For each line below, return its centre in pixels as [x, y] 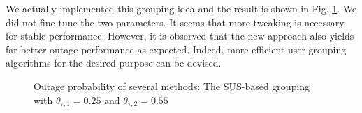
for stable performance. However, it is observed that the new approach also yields [180, 36]
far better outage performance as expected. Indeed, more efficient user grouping [176, 49]
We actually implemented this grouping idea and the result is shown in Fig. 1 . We [181, 8]
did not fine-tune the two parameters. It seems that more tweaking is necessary [175, 22]
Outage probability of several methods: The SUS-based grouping [172, 86]
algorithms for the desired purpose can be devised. [114, 63]
